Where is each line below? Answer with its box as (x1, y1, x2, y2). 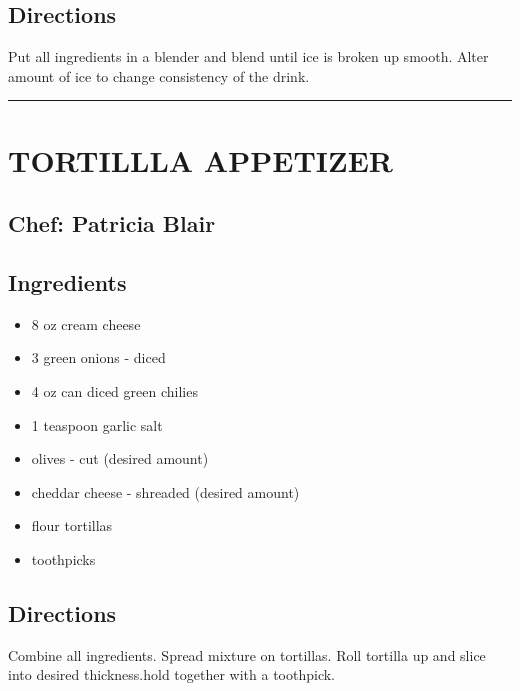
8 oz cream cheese (31, 313, 141, 334)
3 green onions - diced (31, 347, 166, 368)
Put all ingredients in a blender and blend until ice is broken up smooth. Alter (8, 46, 489, 67)
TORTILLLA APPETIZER (8, 139, 394, 180)
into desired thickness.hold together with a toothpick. (8, 664, 335, 685)
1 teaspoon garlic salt (31, 414, 163, 435)
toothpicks (31, 548, 96, 569)
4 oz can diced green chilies (31, 380, 198, 401)
